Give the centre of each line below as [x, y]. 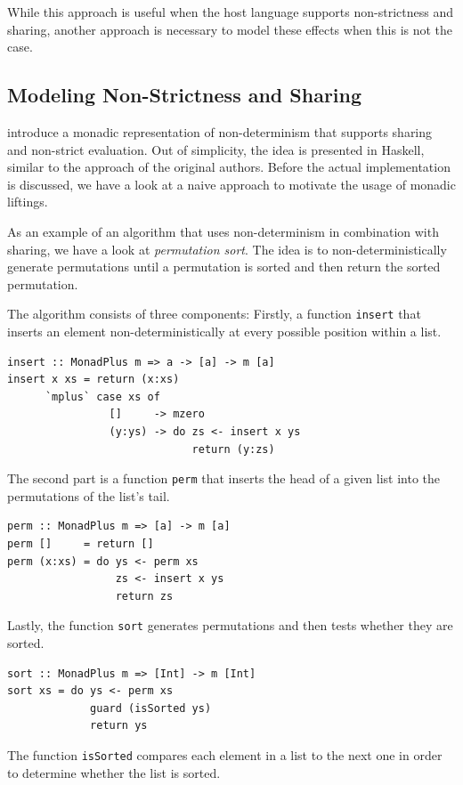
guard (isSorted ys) [151, 708]
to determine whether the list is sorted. [114, 772]
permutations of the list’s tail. [89, 495]
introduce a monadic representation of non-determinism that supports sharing [220, 131]
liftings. [28, 202]
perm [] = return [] [81, 543]
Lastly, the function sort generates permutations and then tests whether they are [230, 625]
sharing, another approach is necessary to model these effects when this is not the [230, 29]
